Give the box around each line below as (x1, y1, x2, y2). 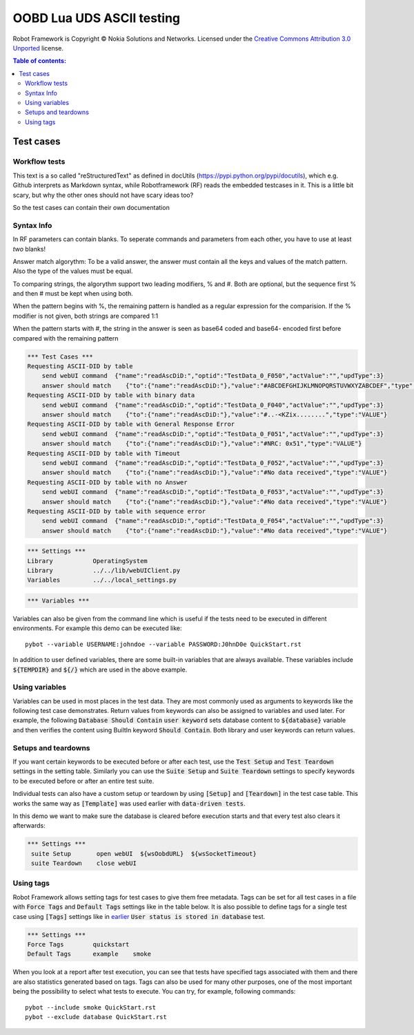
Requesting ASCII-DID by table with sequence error (27, 507, 206, 515)
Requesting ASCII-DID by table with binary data (27, 391, 195, 399)
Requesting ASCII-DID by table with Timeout (27, 449, 181, 457)
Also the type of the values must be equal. (12, 267, 133, 276)
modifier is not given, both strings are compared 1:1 (12, 312, 159, 320)
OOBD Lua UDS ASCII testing (12, 10, 181, 26)
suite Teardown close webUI (31, 860, 137, 867)
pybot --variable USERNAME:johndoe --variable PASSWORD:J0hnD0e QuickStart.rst (25, 640, 302, 648)
